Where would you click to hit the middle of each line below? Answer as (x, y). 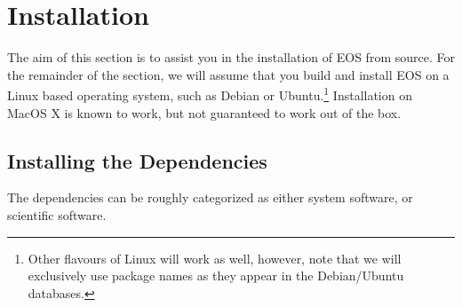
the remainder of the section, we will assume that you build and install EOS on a (228, 74)
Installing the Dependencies (137, 160)
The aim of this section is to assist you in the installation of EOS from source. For (231, 57)
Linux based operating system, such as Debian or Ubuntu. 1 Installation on (210, 94)
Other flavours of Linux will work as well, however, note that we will (215, 258)
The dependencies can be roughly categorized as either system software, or (210, 197)
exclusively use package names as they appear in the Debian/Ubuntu (216, 276)
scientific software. (57, 214)
